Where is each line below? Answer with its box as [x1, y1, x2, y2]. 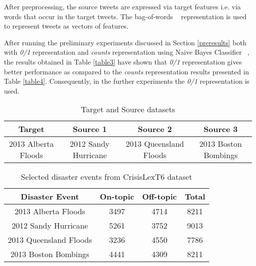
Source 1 [72, 123, 107, 135]
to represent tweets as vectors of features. [4, 21, 128, 31]
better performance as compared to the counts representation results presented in [4, 66, 249, 76]
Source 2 [138, 123, 172, 135]
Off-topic [142, 191, 177, 202]
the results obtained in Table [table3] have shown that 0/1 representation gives [4, 56, 242, 66]
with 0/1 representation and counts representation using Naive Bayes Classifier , [4, 47, 250, 57]
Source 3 [203, 123, 238, 135]
